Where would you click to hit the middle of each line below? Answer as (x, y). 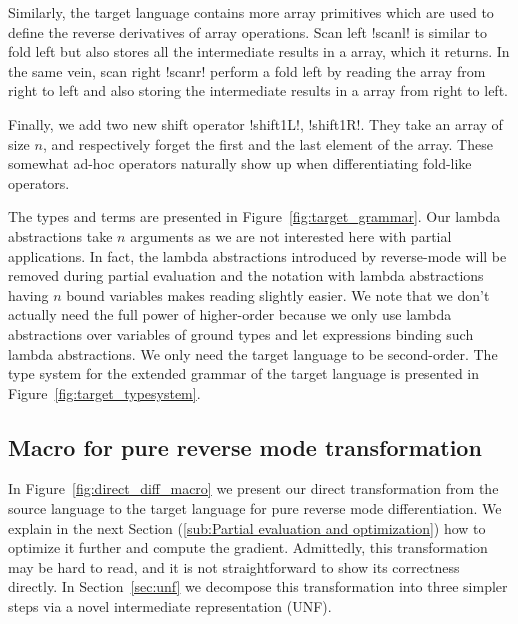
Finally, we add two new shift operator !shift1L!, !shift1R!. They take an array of (255, 123)
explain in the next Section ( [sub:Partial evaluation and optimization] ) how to (247, 527)
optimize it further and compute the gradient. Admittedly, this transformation (248, 547)
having (28, 294)
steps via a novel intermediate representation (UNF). (170, 606)
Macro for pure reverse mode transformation (245, 446)
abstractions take (60, 235)
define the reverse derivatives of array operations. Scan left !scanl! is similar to (248, 31)
